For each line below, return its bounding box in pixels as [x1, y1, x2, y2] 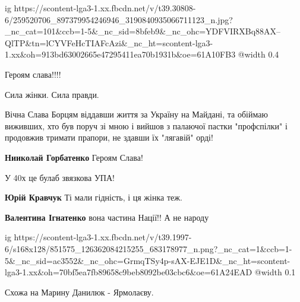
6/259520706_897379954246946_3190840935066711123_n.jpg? [5, 13, 233, 26]
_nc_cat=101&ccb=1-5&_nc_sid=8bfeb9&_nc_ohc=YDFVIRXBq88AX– [5, 25, 281, 37]
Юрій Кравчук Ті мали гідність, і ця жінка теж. [5, 191, 182, 204]
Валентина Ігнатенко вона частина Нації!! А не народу [5, 211, 209, 223]
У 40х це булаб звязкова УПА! [5, 171, 115, 183]
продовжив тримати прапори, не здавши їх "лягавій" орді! [5, 131, 213, 144]
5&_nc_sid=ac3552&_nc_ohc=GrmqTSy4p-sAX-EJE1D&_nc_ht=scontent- [5, 254, 290, 266]
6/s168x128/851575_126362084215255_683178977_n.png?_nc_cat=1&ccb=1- [5, 242, 292, 255]
